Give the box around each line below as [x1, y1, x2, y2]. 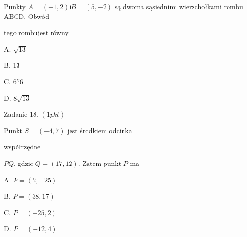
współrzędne [4, 142, 41, 152]
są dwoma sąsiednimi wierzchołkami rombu [114, 1, 243, 11]
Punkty [4, 1, 26, 11]
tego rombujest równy [4, 27, 69, 37]
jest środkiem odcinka [67, 125, 132, 135]
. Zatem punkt [78, 158, 122, 168]
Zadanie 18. [4, 109, 38, 119]
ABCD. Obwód [4, 11, 49, 21]
